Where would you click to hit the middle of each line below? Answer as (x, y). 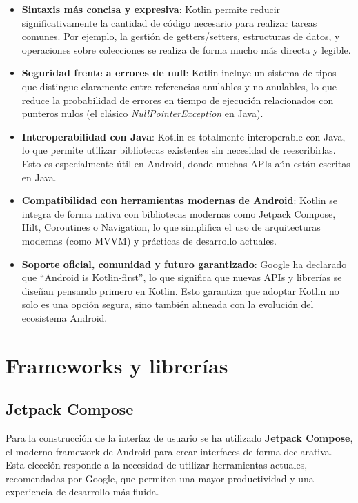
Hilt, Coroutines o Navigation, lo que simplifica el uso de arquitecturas (171, 227)
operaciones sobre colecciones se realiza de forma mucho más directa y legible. (186, 49)
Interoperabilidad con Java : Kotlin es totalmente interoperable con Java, (183, 136)
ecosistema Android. (64, 317)
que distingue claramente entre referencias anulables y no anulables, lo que (179, 86)
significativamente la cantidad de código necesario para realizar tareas (169, 22)
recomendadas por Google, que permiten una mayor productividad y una (160, 478)
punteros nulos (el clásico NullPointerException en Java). (142, 113)
